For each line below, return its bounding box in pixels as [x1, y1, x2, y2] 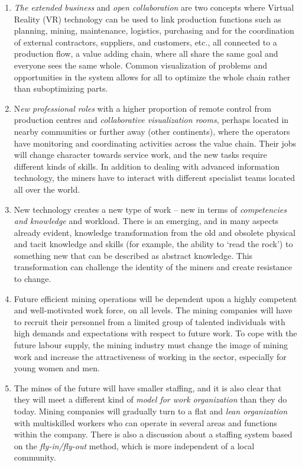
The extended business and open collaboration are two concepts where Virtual [14, 1, 294, 13]
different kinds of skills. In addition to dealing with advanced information [14, 160, 280, 172]
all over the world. [14, 183, 80, 195]
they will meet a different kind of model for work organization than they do [14, 393, 287, 406]
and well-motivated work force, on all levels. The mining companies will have [14, 304, 293, 316]
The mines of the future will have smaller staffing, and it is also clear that [14, 381, 282, 394]
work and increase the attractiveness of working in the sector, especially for [14, 350, 287, 362]
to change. [14, 273, 51, 285]
